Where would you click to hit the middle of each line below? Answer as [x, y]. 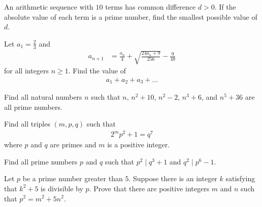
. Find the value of [97, 71]
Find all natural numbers [43, 97]
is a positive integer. [139, 144]
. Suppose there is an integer [173, 178]
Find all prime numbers [41, 161]
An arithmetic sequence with [49, 7]
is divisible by [62, 188]
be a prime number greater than [73, 178]
